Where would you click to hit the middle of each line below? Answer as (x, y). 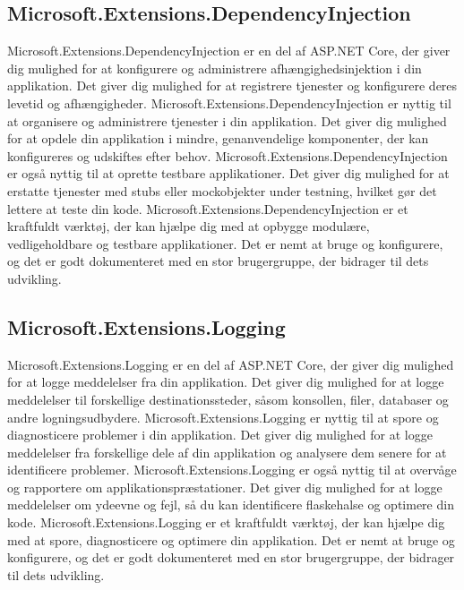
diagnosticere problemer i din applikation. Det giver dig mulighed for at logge (220, 435)
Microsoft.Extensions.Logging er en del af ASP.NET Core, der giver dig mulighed (231, 364)
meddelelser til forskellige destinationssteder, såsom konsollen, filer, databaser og (228, 399)
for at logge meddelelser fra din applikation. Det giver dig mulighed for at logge (226, 382)
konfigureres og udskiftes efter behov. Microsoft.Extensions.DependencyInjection (228, 155)
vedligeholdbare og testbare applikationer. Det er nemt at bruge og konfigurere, (225, 243)
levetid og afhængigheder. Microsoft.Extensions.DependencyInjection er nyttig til (229, 103)
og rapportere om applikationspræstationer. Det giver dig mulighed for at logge (225, 487)
